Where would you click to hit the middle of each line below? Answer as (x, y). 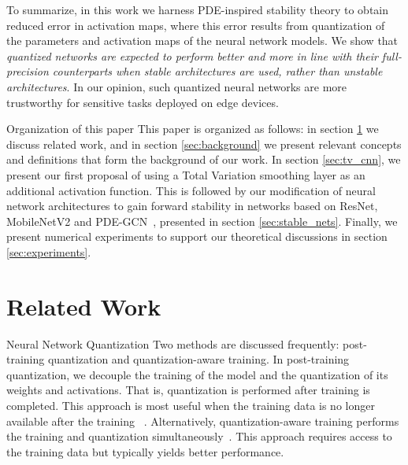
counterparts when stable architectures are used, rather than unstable (217, 71)
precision (28, 71)
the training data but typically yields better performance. (145, 451)
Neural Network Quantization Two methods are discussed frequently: (173, 343)
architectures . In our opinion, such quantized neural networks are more (177, 86)
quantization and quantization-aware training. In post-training (198, 359)
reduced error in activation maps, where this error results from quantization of (196, 25)
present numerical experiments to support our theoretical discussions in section (197, 236)
